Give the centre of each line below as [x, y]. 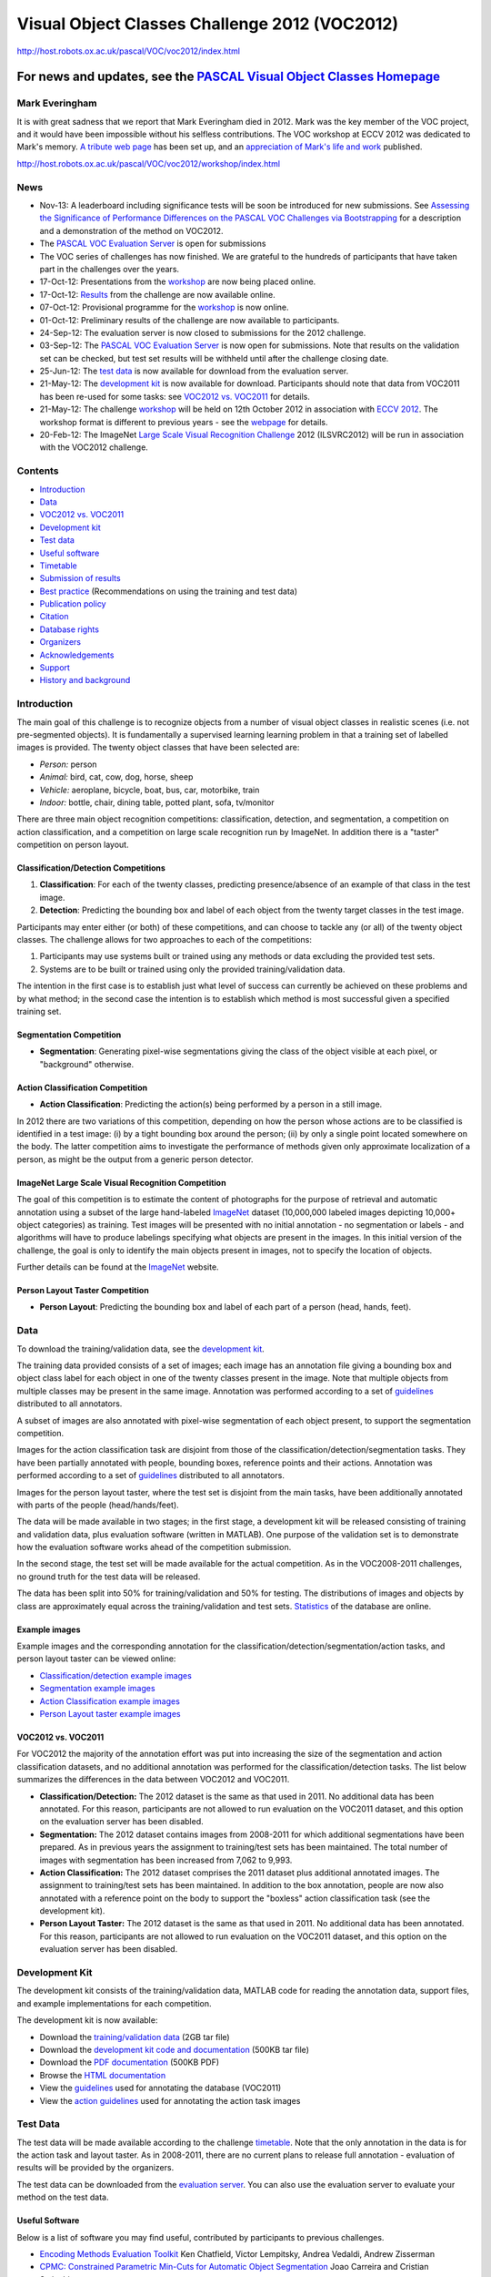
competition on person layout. [73, 845]
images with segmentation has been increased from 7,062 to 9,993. [166, 1860]
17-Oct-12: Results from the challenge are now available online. [158, 294]
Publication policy [73, 604]
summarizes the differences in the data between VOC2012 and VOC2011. [153, 1780]
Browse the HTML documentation [103, 2075]
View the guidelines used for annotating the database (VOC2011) [160, 2088]
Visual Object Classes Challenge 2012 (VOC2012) [208, 24]
